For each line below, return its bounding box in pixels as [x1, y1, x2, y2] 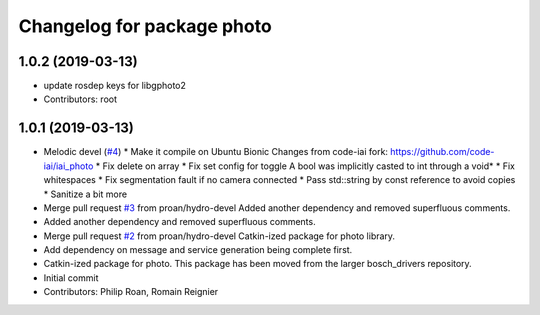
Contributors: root [43, 93, 117, 105]
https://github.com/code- [390, 146, 495, 158]
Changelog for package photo [18, 15, 272, 37]
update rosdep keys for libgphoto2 [43, 80, 187, 92]
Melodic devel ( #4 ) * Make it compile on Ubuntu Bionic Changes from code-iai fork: [43, 146, 389, 158]
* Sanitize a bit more [43, 188, 128, 200]
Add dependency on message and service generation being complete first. [43, 244, 353, 256]
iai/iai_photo [43, 160, 94, 172]
